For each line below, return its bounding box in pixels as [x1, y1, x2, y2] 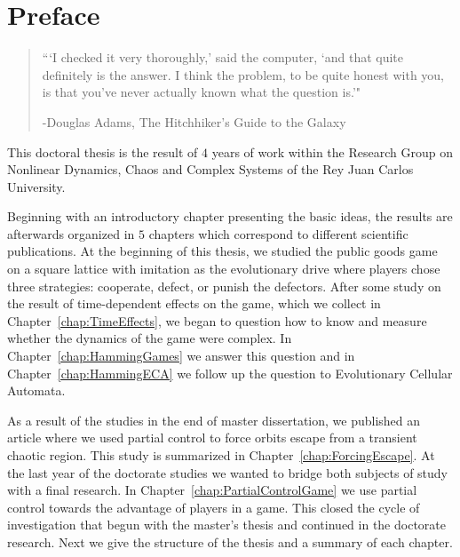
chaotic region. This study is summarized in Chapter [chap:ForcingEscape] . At [7, 446, 435, 464]
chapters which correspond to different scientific [148, 224, 408, 243]
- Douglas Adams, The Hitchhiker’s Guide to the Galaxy [42, 112, 346, 131]
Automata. [7, 381, 66, 400]
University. [7, 177, 66, 195]
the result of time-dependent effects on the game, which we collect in [7, 294, 381, 313]
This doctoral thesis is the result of [7, 142, 198, 161]
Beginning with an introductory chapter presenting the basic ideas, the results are [7, 207, 453, 226]
